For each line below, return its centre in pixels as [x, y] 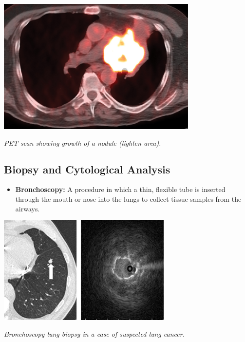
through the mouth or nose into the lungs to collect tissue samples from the [128, 199]
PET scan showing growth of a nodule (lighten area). [83, 142]
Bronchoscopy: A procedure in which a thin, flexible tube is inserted [120, 189]
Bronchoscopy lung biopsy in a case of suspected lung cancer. [94, 334]
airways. [28, 208]
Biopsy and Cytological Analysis [87, 169]
